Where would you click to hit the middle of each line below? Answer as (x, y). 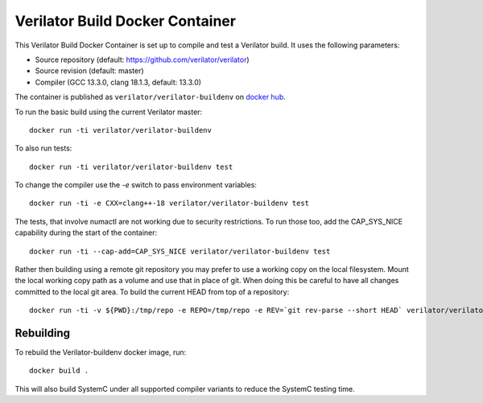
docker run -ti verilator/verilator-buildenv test (131, 167)
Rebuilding (43, 333)
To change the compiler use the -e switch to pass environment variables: (136, 185)
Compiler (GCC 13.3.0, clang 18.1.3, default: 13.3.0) (118, 82)
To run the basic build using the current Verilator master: (109, 112)
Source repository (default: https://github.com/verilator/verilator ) (142, 60)
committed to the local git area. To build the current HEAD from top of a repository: (152, 292)
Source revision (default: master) (89, 71)
